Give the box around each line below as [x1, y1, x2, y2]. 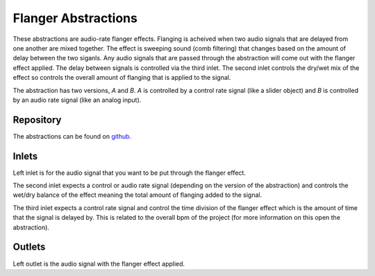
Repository [12, 114, 62, 126]
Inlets [12, 150, 38, 162]
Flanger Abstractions [12, 10, 138, 26]
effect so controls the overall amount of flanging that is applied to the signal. [12, 74, 231, 82]
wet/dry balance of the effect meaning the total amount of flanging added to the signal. [12, 191, 262, 199]
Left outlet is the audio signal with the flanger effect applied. [12, 259, 185, 268]
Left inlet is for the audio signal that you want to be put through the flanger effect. [12, 169, 247, 177]
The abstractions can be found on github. [12, 132, 132, 140]
